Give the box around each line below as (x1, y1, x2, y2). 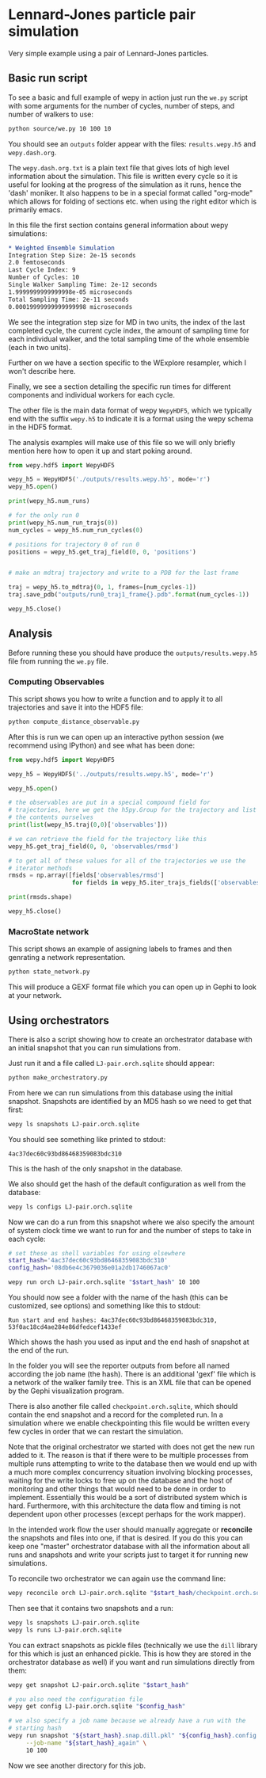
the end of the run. (8, 1346, 70, 1355)
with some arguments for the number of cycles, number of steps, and (8, 101, 235, 110)
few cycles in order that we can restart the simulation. (8, 1427, 184, 1437)
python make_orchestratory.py (8, 1073, 108, 1082)
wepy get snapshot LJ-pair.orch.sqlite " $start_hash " (8, 1681, 190, 1689)
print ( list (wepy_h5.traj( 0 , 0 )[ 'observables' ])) (8, 821, 169, 829)
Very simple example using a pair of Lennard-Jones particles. (8, 48, 209, 58)
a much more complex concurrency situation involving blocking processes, (8, 1468, 253, 1477)
